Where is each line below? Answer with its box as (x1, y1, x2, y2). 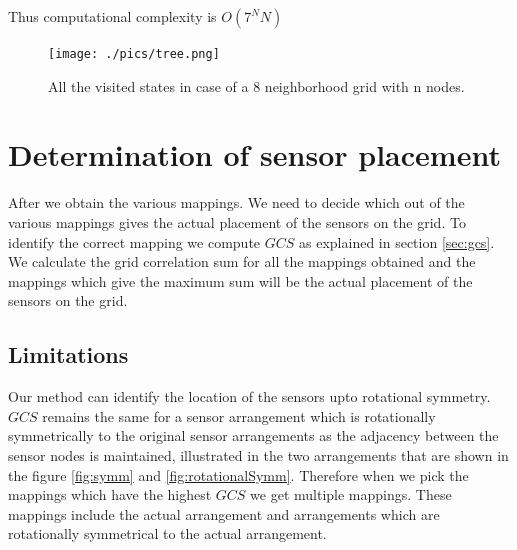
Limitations (8, 339, 129, 370)
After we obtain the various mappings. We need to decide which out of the (8, 192, 465, 213)
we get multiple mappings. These (250, 484, 452, 505)
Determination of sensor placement (8, 134, 501, 175)
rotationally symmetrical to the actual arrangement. (8, 523, 327, 544)
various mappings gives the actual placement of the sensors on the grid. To (8, 211, 466, 232)
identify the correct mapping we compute (8, 231, 261, 252)
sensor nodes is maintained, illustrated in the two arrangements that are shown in (8, 444, 509, 465)
